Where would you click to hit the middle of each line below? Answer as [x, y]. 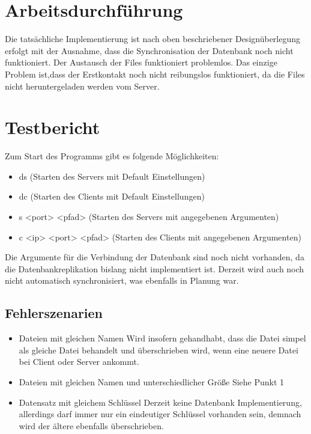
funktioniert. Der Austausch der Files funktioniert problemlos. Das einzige [141, 62]
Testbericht [53, 127]
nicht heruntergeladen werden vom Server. [82, 86]
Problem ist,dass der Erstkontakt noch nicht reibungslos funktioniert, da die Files [155, 74]
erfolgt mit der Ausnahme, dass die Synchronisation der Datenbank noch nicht [149, 50]
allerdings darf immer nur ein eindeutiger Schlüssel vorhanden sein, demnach [160, 414]
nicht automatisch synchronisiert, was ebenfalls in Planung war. [122, 280]
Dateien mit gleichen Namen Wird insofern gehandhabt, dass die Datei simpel [162, 338]
